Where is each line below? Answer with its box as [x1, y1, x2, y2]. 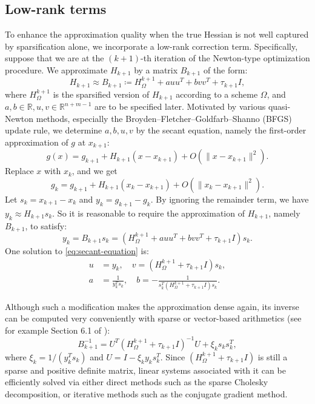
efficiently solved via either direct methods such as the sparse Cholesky [5, 375, 268, 388]
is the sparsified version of [53, 87, 150, 100]
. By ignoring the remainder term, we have [150, 192, 309, 205]
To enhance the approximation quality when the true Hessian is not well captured [5, 28, 309, 41]
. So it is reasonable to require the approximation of [52, 206, 245, 219]
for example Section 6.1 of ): [5, 323, 110, 336]
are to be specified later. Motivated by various [94, 100, 266, 113]
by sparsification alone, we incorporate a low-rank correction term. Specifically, [5, 39, 298, 52]
